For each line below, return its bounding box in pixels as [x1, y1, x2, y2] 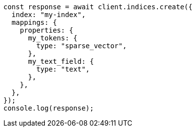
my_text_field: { [28, 57, 94, 65]
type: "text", [36, 65, 90, 73]
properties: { [20, 26, 74, 34]
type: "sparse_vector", [36, 42, 127, 50]
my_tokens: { [28, 34, 78, 42]
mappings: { [11, 19, 57, 26]
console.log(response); [3, 104, 94, 112]
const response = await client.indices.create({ [3, 3, 193, 11]
